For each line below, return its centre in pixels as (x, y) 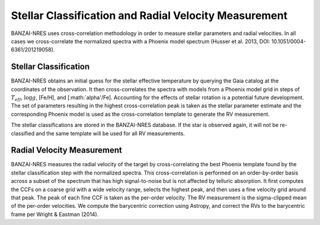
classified (23, 133)
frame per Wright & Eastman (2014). (55, 214)
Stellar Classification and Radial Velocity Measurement (149, 15)
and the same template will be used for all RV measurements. (110, 133)
